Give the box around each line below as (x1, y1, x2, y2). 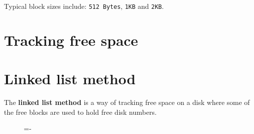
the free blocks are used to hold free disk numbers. (4, 106, 157, 117)
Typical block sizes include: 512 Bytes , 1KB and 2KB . (4, 1, 164, 11)
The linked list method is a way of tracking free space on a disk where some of (4, 97, 250, 107)
